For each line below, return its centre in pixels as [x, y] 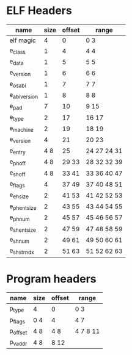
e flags [17, 184]
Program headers [51, 279]
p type [17, 309]
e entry [18, 151]
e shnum [19, 240]
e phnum [20, 218]
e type [17, 118]
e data [16, 62]
